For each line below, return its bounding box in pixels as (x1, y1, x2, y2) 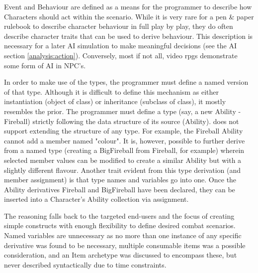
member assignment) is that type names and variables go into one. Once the (4, 174, 237, 185)
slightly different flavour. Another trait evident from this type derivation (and (4, 164, 241, 175)
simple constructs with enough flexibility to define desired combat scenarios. (4, 220, 236, 231)
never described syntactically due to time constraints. (4, 259, 167, 270)
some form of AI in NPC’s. (4, 60, 86, 70)
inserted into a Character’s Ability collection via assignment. (4, 194, 189, 204)
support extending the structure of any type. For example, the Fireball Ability (4, 126, 243, 136)
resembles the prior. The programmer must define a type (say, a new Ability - (4, 106, 241, 116)
